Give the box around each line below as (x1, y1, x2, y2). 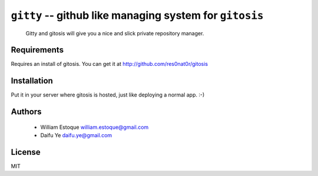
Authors (11, 107, 42, 117)
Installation (11, 76, 53, 86)
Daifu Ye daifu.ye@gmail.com (40, 132, 112, 139)
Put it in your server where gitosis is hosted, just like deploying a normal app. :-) (11, 91, 205, 98)
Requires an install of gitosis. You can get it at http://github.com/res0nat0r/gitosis (11, 61, 208, 68)
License (11, 147, 41, 157)
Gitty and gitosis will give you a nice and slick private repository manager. (25, 29, 204, 36)
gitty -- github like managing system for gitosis (11, 9, 264, 22)
